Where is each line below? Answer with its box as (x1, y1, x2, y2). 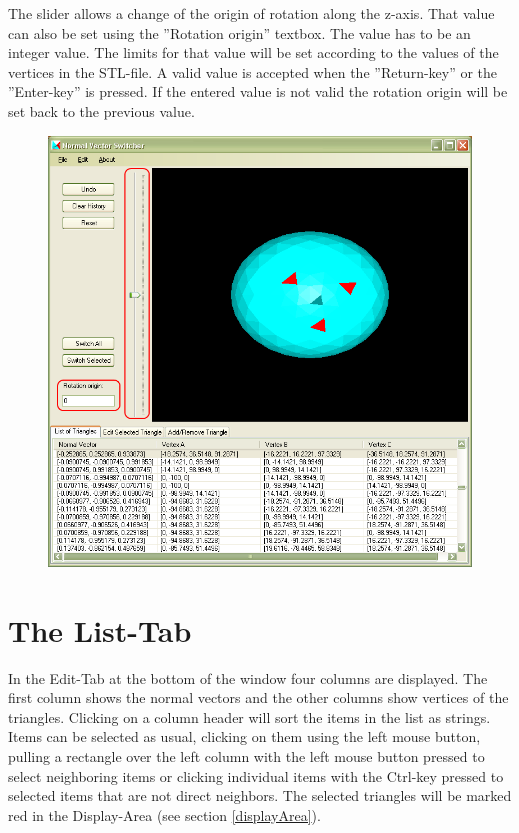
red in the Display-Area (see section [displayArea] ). (8, 804, 321, 825)
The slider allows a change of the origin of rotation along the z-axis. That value (8, 3, 495, 23)
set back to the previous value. (8, 100, 195, 121)
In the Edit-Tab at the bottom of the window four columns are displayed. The (8, 667, 488, 688)
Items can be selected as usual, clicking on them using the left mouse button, (8, 726, 481, 747)
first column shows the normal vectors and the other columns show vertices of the (8, 687, 509, 708)
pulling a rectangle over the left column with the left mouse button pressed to (8, 745, 485, 766)
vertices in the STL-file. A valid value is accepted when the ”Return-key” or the (8, 61, 498, 82)
